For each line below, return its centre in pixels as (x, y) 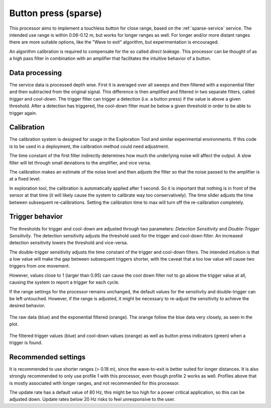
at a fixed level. (25, 179)
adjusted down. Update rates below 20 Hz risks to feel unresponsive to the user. (92, 399)
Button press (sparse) (56, 13)
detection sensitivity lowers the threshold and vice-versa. (69, 243)
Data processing (36, 73)
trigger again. (23, 113)
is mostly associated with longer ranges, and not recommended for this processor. (95, 383)
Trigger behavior (36, 217)
